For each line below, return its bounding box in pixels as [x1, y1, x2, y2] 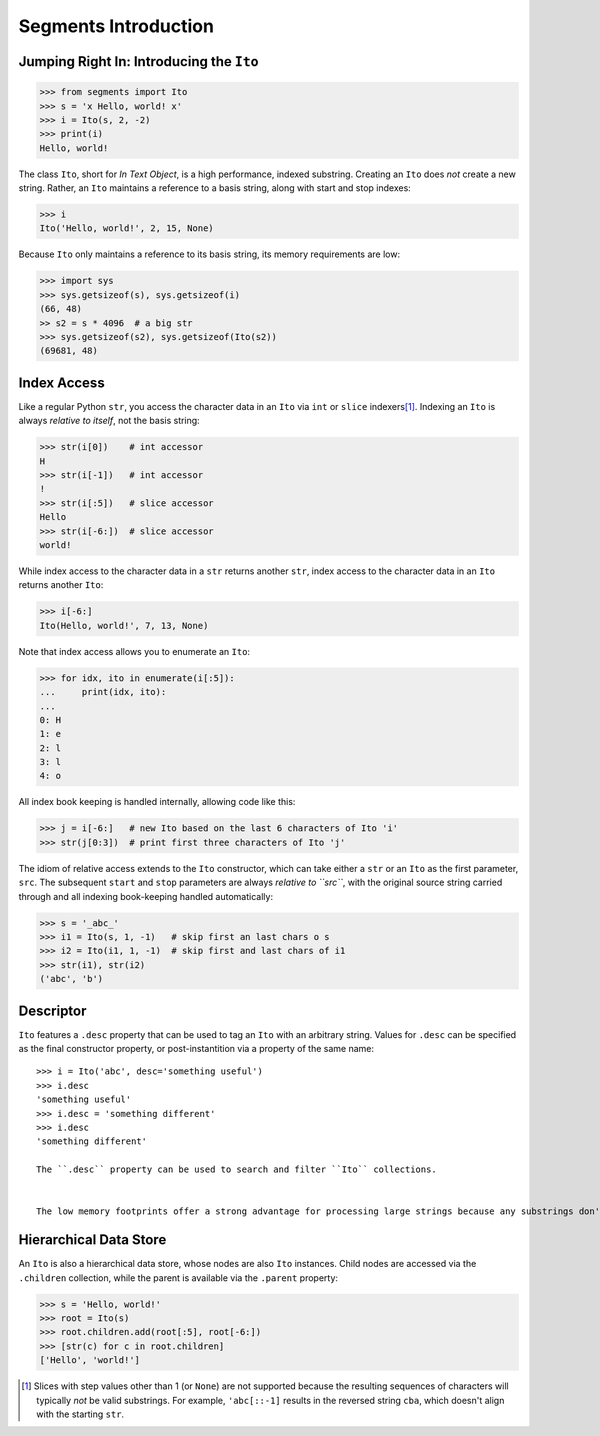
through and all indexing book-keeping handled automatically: [18, 890, 274, 902]
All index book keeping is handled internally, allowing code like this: [18, 796, 296, 808]
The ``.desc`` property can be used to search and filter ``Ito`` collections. [36, 1164, 437, 1175]
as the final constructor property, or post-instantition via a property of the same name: [18, 1043, 375, 1055]
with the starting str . [36, 1408, 125, 1420]
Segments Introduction [18, 15, 215, 37]
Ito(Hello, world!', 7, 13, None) [39, 620, 209, 631]
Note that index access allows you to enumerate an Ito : [18, 645, 250, 657]
